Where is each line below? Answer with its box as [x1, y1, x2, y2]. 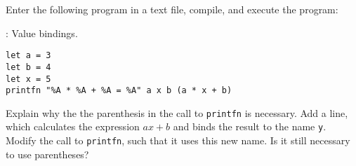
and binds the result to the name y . [173, 119, 327, 134]
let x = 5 [6, 74, 51, 84]
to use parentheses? [6, 146, 89, 161]
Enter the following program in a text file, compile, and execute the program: [6, 2, 338, 16]
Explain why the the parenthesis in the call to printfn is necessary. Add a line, [6, 105, 348, 120]
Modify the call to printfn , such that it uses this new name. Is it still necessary [6, 133, 350, 148]
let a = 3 [6, 50, 51, 61]
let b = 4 [6, 62, 51, 72]
